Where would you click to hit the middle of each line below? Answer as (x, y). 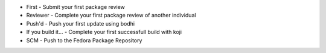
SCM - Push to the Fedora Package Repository (84, 40)
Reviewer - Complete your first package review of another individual (111, 15)
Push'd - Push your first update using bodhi (81, 23)
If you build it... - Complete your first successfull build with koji (104, 32)
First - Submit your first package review (75, 7)
